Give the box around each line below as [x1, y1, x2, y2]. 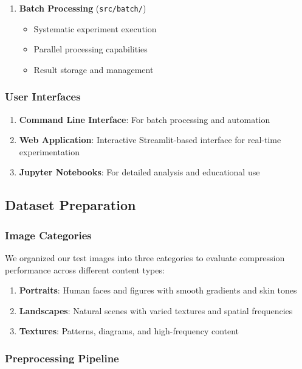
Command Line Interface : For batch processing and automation [19, 113, 270, 125]
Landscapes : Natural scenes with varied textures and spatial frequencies [19, 304, 293, 317]
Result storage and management [33, 63, 154, 76]
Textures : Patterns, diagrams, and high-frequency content [19, 325, 239, 337]
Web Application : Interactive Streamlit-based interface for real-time [19, 133, 281, 146]
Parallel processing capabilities [33, 43, 148, 55]
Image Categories [5, 227, 92, 242]
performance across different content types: [5, 263, 165, 276]
